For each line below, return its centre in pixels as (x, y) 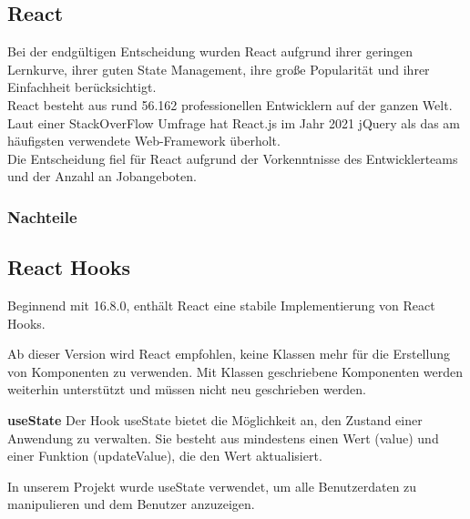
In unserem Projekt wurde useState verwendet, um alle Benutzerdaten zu (212, 486)
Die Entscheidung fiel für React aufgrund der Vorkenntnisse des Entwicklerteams (233, 158)
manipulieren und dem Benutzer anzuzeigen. (131, 504)
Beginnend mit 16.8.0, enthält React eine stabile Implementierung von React (221, 305)
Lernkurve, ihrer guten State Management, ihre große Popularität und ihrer (219, 69)
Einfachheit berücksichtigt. (82, 87)
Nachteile (42, 216)
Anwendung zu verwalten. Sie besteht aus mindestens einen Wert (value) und (223, 438)
